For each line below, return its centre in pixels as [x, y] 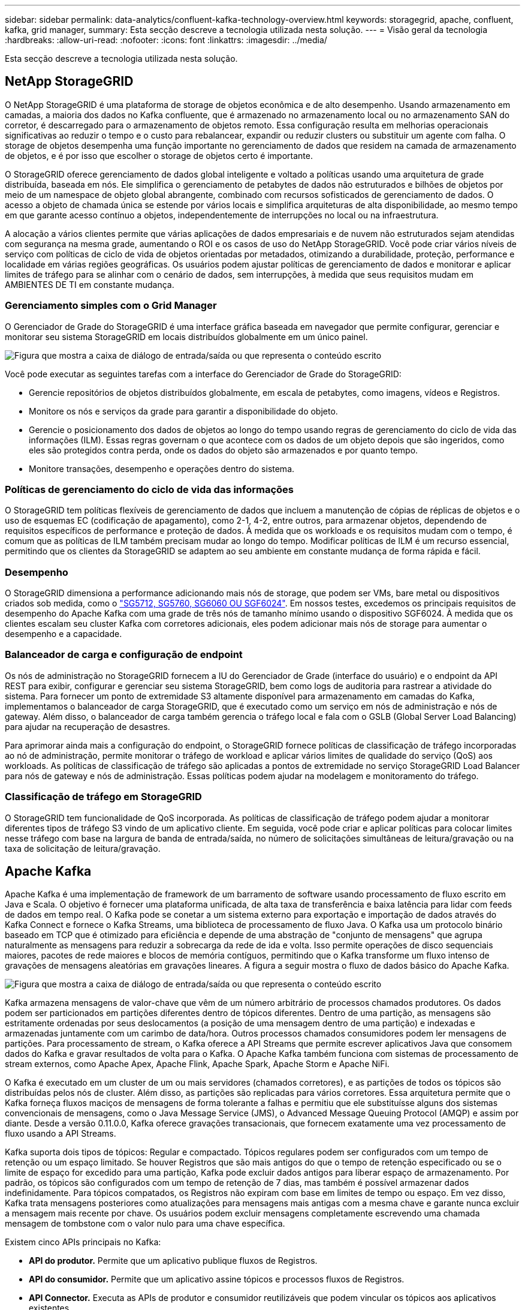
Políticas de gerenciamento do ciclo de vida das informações [150, 489]
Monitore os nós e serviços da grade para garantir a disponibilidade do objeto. [183, 411]
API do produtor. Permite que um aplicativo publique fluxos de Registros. [173, 1261]
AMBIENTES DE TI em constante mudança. [90, 284]
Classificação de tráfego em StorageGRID [103, 797]
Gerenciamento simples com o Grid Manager [111, 306]
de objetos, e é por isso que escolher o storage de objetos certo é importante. [159, 155]
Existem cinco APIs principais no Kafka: [83, 1242]
